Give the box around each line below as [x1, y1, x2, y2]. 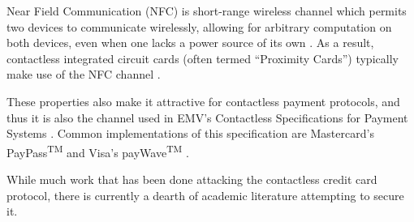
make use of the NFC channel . [6, 66, 161, 83]
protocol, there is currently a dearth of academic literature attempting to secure [6, 186, 404, 203]
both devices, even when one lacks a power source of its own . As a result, [6, 34, 374, 51]
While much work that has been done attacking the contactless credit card [6, 171, 377, 187]
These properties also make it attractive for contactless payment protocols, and [6, 92, 400, 109]
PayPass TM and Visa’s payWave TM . [6, 141, 189, 160]
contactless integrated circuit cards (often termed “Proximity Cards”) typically [6, 49, 399, 66]
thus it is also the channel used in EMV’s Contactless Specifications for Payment [6, 109, 408, 126]
